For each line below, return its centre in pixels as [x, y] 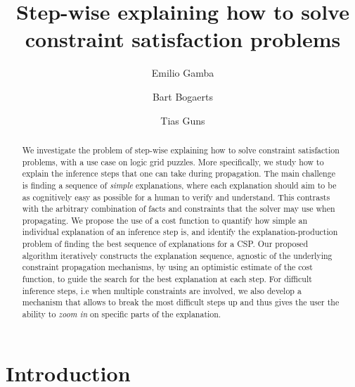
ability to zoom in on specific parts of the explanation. [122, 314]
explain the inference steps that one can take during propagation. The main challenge [179, 173]
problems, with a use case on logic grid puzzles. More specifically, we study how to [173, 161]
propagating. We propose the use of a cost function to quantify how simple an [165, 220]
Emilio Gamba [183, 73]
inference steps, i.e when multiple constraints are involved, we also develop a [162, 290]
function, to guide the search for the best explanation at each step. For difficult [167, 279]
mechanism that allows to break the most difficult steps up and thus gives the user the [181, 302]
